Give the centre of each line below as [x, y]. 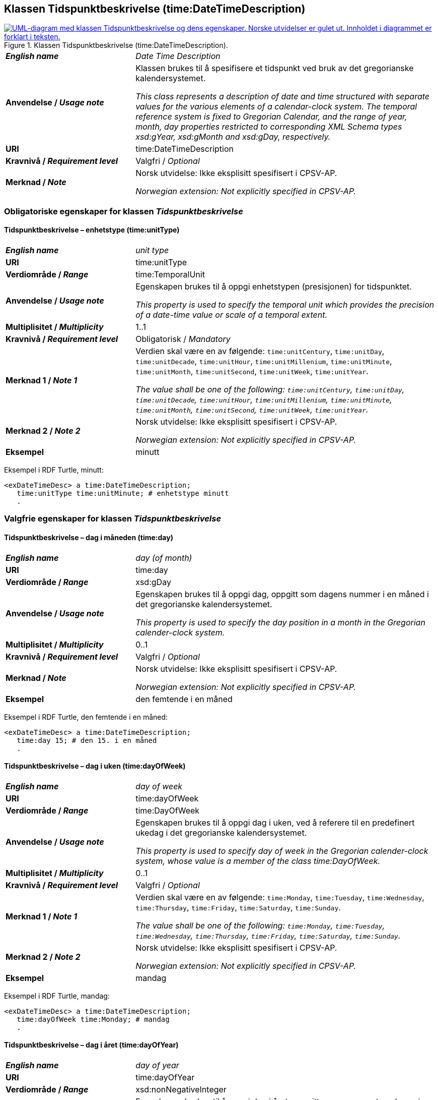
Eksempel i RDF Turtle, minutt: [54, 470]
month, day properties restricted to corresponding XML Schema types [269, 127]
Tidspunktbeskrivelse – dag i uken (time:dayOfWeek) [95, 766]
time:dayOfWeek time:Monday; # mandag [93, 1019]
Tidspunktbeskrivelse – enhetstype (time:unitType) [92, 230]
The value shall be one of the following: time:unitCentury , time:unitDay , [270, 390]
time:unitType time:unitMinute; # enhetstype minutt [123, 494]
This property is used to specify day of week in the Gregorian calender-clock [282, 851]
